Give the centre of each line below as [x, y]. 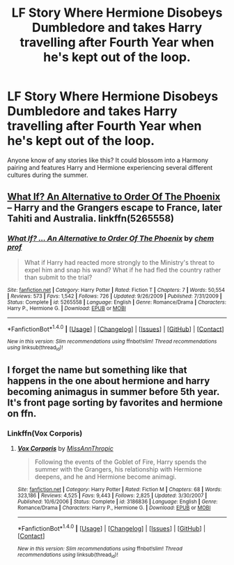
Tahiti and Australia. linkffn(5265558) [91, 218]
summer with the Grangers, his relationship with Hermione [118, 470]
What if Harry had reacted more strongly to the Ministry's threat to [119, 262]
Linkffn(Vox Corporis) [45, 433]
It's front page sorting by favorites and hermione [115, 403]
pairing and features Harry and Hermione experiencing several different [110, 167]
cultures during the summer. [48, 175]
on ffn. [22, 413]
